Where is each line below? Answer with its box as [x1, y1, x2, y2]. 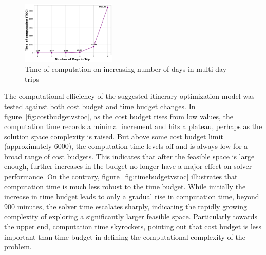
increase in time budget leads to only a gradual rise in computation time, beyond [4, 191, 259, 202]
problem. [4, 241, 32, 252]
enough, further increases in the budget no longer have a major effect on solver [4, 161, 252, 172]
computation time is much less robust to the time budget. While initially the [4, 181, 246, 192]
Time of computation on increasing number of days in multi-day [25, 63, 227, 74]
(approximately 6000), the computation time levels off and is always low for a [4, 141, 248, 152]
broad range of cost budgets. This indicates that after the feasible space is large [4, 151, 255, 161]
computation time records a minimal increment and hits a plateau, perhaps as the [4, 121, 262, 132]
